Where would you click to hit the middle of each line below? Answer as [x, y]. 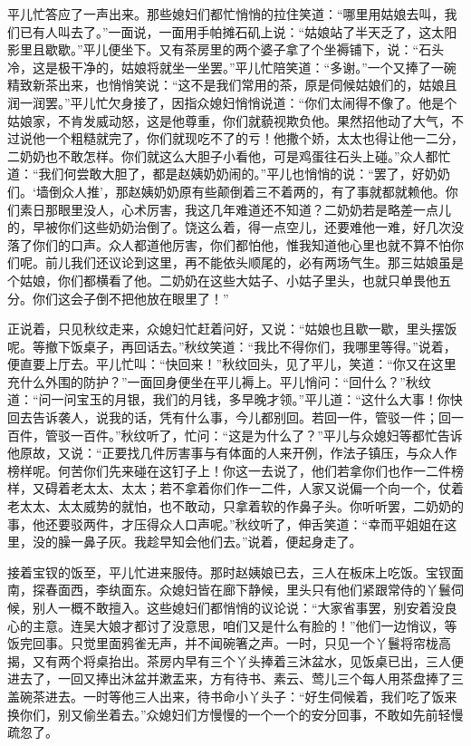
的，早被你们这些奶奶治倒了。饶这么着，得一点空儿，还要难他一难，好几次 [229, 227]
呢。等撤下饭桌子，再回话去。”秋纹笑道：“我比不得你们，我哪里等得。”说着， [232, 346]
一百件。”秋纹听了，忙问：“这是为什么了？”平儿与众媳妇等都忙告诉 [266, 435]
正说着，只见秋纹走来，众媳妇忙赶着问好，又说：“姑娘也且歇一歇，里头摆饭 [232, 329]
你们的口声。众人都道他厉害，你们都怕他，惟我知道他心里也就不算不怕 [241, 244]
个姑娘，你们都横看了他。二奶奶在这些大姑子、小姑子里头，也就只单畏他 [223, 280]
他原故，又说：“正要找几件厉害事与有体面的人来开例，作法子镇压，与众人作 [232, 453]
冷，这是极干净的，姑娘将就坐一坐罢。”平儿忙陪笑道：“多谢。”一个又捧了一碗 [232, 67]
